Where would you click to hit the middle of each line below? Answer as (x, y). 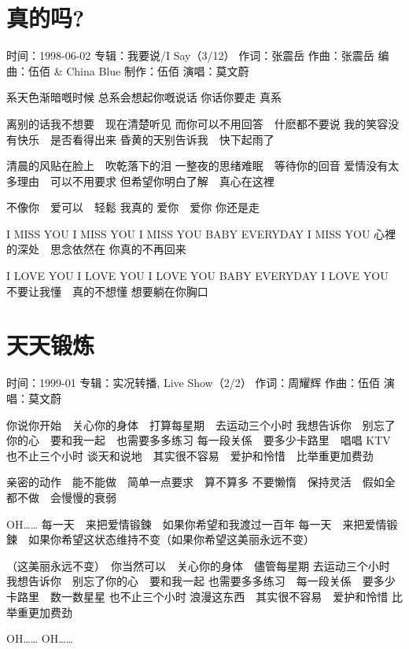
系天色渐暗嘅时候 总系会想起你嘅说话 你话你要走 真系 (144, 97)
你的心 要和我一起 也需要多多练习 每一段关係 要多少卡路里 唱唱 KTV (199, 440)
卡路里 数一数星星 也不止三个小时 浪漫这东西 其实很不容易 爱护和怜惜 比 (204, 596)
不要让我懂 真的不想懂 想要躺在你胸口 (107, 291)
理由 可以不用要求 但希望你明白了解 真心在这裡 (146, 181)
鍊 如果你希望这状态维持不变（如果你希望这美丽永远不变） (160, 539)
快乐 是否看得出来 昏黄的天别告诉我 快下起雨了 (146, 139)
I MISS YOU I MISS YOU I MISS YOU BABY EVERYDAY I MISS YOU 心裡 (201, 233)
